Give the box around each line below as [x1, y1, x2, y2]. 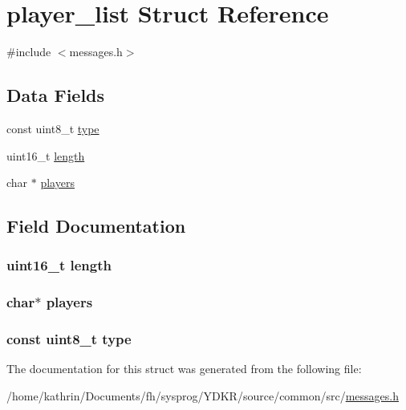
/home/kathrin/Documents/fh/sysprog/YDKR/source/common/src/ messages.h [6, 387, 400, 404]
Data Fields [6, 83, 105, 108]
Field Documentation [6, 213, 186, 238]
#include [6, 43, 51, 60]
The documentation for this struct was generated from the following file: [6, 360, 362, 377]
